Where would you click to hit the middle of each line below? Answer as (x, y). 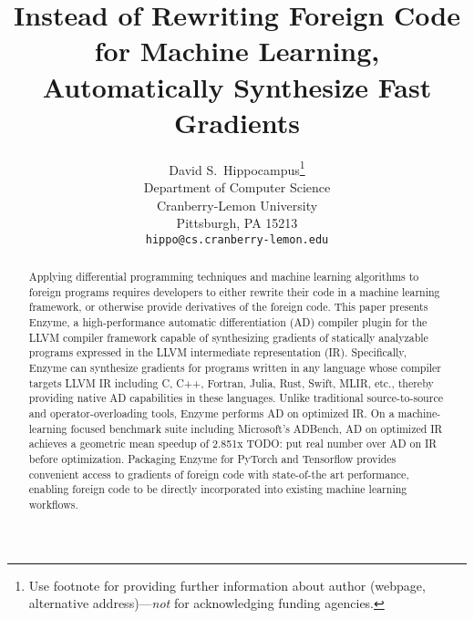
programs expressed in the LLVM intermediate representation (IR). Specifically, (217, 352)
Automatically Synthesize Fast (237, 86)
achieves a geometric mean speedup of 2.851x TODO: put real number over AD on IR (233, 444)
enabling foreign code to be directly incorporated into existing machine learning (218, 489)
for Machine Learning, (237, 51)
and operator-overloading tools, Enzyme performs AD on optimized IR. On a (211, 413)
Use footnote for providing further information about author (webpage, (227, 585)
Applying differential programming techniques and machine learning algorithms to (224, 277)
